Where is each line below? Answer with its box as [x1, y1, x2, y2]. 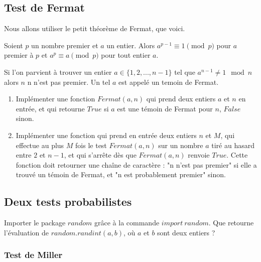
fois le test [75, 140, 107, 150]
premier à [4, 50, 34, 60]
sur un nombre [158, 140, 203, 150]
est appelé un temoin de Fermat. [118, 76, 219, 87]
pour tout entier [101, 50, 151, 60]
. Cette [226, 150, 248, 160]
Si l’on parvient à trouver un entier [4, 66, 112, 77]
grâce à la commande [94, 217, 160, 228]
